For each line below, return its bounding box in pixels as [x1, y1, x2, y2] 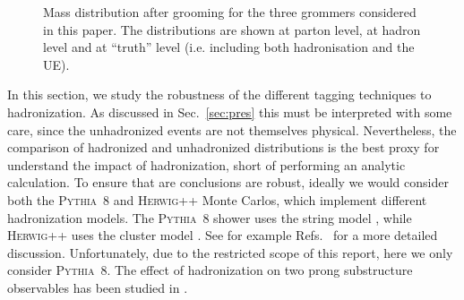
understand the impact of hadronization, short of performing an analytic [7, 155, 406, 174]
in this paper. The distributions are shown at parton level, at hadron [43, 20, 421, 39]
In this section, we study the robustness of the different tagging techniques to [7, 85, 432, 104]
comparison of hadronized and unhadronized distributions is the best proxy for [7, 138, 440, 157]
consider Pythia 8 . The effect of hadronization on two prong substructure [7, 261, 413, 279]
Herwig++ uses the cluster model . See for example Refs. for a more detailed [7, 226, 438, 244]
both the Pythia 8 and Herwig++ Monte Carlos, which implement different [7, 190, 427, 209]
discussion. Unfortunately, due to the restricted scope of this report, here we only [7, 243, 453, 261]
